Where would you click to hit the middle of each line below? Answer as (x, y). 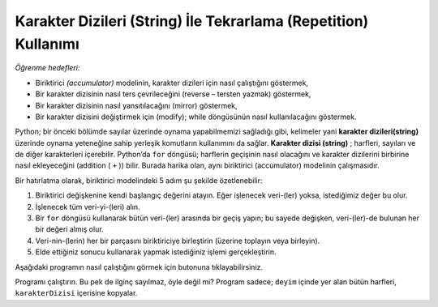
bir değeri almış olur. (70, 229)
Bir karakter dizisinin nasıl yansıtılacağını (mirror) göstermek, (137, 105)
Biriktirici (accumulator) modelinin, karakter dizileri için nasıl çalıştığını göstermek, (172, 83)
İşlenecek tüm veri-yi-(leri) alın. (88, 207)
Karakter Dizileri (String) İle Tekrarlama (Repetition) (192, 21)
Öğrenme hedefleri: (47, 68)
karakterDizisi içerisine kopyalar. (76, 293)
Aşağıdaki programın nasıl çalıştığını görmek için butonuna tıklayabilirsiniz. (139, 266)
